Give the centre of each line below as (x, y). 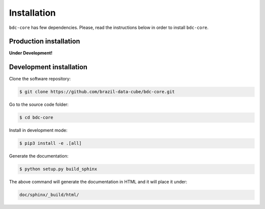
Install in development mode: (38, 131)
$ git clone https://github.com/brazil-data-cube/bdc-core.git (97, 92)
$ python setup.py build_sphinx (58, 169)
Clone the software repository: (40, 79)
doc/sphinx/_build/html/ (49, 195)
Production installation (45, 41)
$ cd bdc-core (36, 118)
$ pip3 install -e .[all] (51, 143)
